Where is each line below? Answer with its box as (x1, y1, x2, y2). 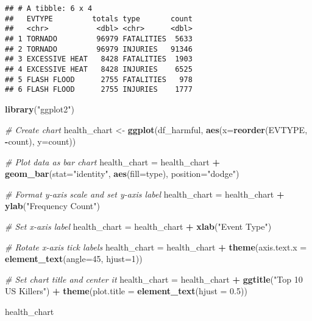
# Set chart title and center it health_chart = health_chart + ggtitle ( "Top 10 (5, 272, 303, 285)
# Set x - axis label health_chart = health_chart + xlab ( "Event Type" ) (5, 220, 272, 233)
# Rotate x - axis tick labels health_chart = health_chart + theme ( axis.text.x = (5, 240, 307, 253)
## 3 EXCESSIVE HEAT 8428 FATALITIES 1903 (5, 55, 193, 64)
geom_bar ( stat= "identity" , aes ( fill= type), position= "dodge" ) (5, 167, 239, 180)
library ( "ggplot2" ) (5, 102, 74, 115)
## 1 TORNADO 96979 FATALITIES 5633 (5, 34, 193, 43)
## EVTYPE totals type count (5, 14, 193, 23)
